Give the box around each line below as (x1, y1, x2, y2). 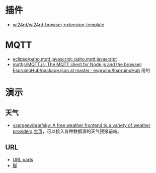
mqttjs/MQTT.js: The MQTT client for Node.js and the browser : (12, 61, 142, 67)
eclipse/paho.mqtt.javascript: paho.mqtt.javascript (12, 56, 117, 62)
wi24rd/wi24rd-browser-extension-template (12, 21, 105, 28)
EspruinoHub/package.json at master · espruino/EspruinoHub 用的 (12, 67, 150, 73)
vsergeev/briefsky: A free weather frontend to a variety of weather (12, 122, 151, 128)
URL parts (12, 156, 34, 162)
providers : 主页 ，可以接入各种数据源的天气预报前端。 (12, 128, 122, 134)
